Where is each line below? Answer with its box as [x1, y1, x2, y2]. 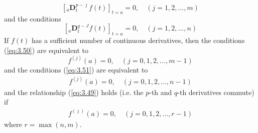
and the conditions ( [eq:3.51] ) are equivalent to [4, 64, 148, 74]
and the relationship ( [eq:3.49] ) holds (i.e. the [4, 86, 144, 97]
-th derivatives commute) [177, 86, 254, 97]
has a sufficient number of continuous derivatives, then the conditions [32, 35, 245, 45]
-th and [149, 86, 172, 97]
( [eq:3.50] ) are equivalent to [4, 44, 89, 55]
